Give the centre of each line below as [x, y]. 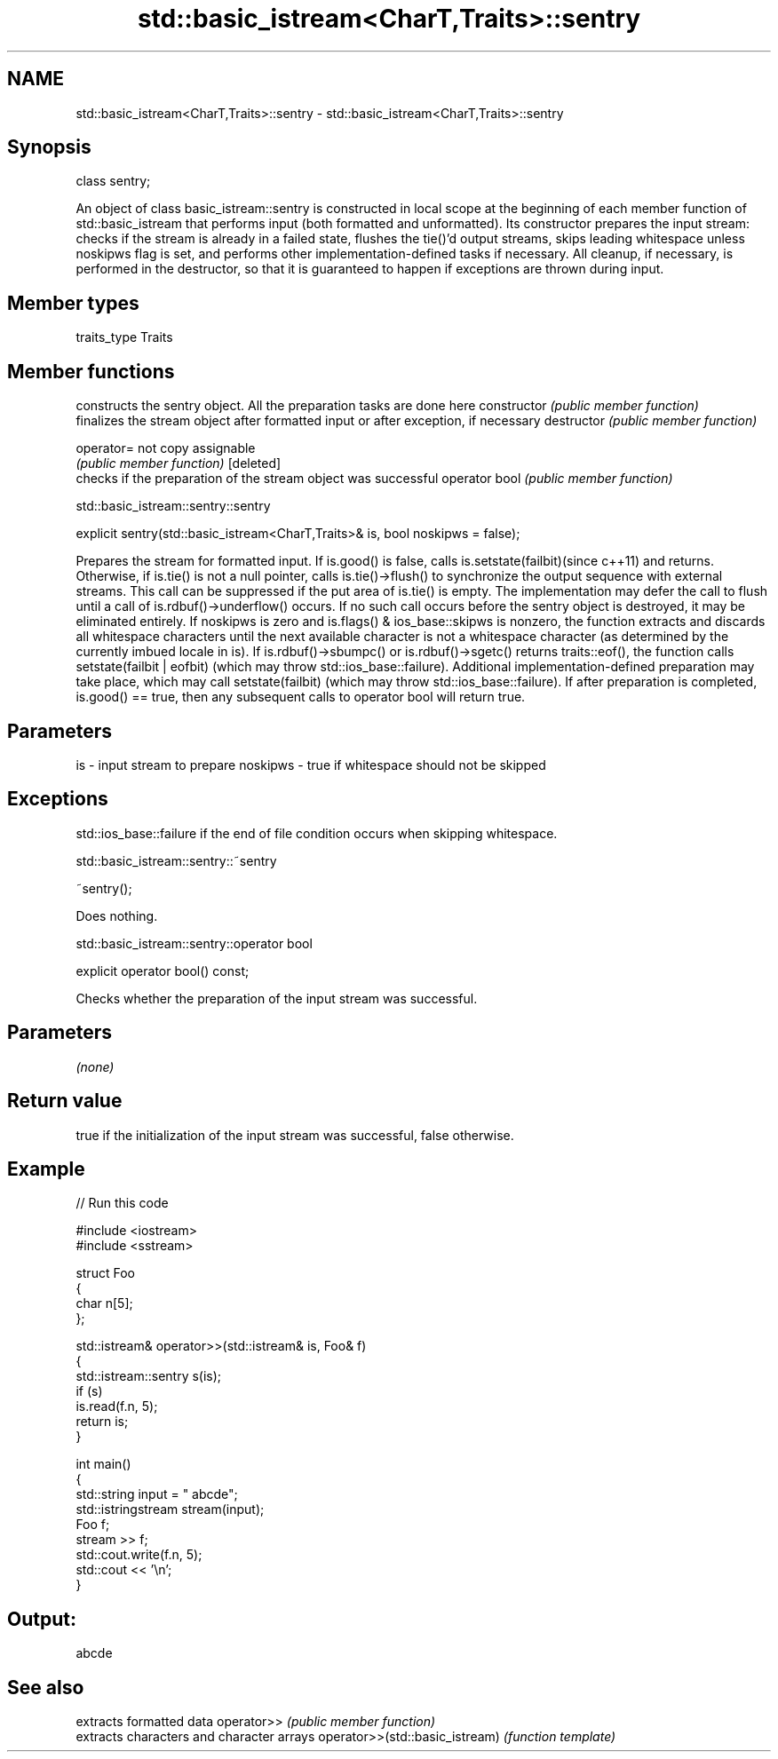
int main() [103, 1464]
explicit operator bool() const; [163, 971]
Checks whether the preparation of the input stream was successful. [277, 998]
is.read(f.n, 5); [117, 1406]
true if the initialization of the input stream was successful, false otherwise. [295, 1135]
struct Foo [105, 1273]
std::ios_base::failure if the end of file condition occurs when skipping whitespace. [317, 833]
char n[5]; [104, 1303]
